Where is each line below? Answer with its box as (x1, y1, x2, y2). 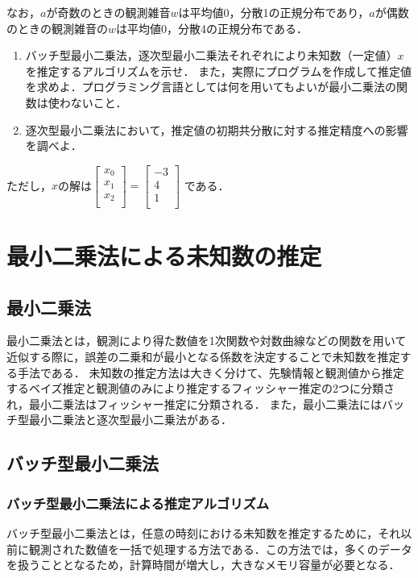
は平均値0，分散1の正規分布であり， (178, 4, 370, 20)
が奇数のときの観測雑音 (46, 4, 171, 20)
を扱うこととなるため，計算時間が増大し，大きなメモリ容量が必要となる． (6, 556, 400, 573)
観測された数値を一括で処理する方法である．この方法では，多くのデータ (28, 540, 412, 557)
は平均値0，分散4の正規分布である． (116, 19, 302, 36)
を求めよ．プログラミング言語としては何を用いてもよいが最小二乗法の (25, 78, 396, 95)
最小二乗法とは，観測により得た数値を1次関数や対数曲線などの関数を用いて (6, 332, 407, 349)
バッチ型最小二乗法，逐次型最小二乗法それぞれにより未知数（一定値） (25, 47, 398, 64)
